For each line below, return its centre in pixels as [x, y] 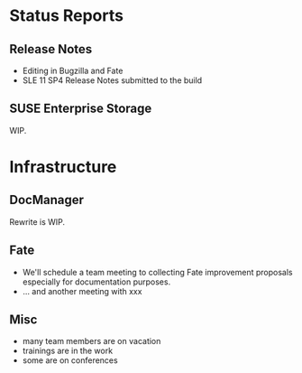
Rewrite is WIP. [37, 221]
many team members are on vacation [92, 341]
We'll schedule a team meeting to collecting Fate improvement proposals [157, 272]
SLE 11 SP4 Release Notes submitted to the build [112, 80]
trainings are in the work [68, 351]
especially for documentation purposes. [96, 282]
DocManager [46, 200]
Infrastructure [63, 167]
